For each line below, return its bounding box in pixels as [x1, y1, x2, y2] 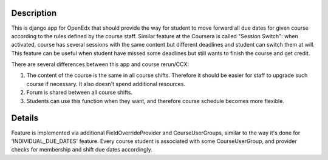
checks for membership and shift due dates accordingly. [11, 146, 153, 153]
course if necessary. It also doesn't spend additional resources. [26, 80, 185, 87]
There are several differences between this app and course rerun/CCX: [11, 61, 190, 68]
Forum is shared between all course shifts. [26, 88, 133, 96]
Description [11, 8, 57, 18]
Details [11, 113, 39, 124]
